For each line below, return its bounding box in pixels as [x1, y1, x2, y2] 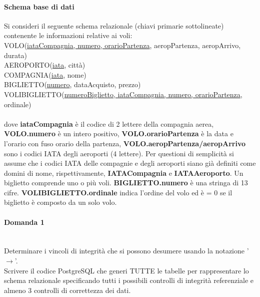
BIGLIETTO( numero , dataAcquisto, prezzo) [4, 79, 141, 90]
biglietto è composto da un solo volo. [4, 197, 117, 207]
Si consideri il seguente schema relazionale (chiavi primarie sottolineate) [4, 20, 224, 31]
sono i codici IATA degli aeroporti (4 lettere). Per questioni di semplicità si [4, 148, 234, 158]
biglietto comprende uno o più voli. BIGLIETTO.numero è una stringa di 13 [4, 177, 248, 188]
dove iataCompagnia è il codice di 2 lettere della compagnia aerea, [4, 118, 214, 129]
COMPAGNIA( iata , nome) [4, 69, 86, 80]
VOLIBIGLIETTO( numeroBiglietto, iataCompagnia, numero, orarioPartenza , [4, 89, 242, 99]
